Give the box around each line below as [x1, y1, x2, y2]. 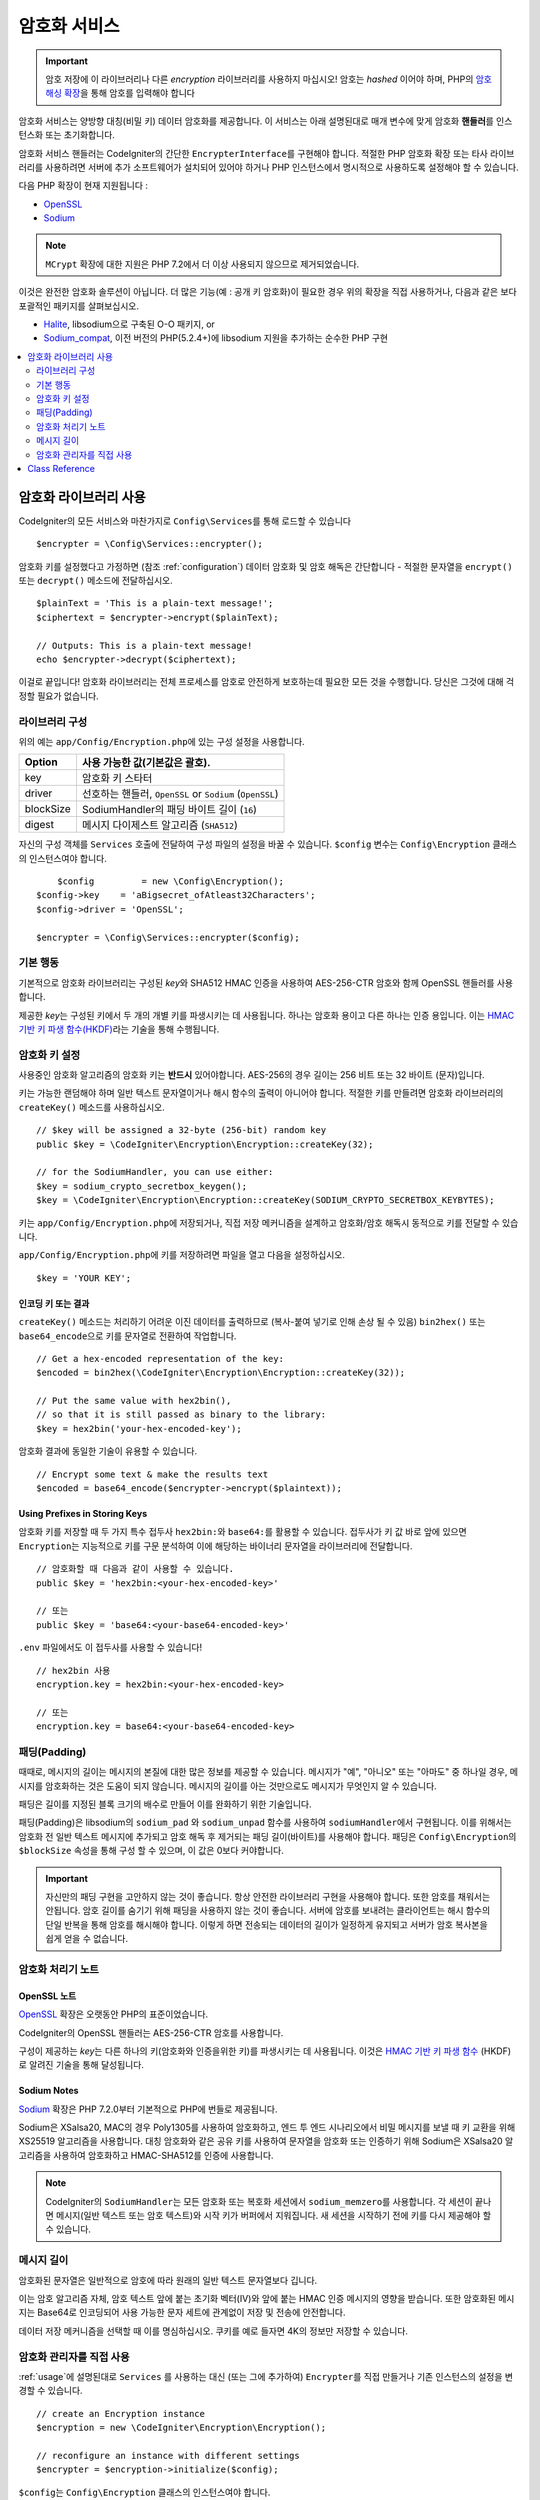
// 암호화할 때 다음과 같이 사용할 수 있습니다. [36, 1563, 235, 1575]
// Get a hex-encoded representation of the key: [36, 1353, 285, 1364]
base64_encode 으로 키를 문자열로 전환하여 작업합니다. [18, 1330, 237, 1342]
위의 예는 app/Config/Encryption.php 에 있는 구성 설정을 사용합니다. [18, 735, 305, 747]
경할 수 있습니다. [18, 2385, 84, 2397]
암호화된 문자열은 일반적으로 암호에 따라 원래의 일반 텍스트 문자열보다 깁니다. [18, 2274, 318, 2286]
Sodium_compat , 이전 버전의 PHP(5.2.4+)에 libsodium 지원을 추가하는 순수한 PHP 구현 [43, 332, 389, 344]
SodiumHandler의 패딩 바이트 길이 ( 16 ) [81, 803, 257, 817]
